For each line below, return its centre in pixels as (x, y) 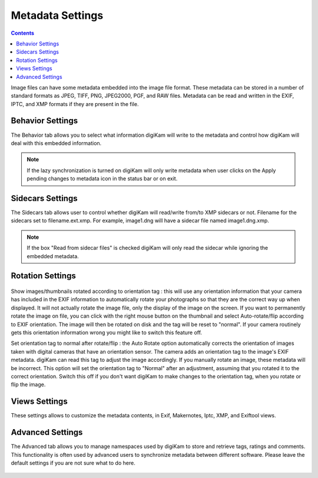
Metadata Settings (57, 15)
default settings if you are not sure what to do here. (73, 463)
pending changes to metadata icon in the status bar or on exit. (102, 179)
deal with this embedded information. (56, 143)
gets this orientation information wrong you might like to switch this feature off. (107, 332)
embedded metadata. (53, 256)
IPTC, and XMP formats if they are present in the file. (75, 104)
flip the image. (28, 385)
